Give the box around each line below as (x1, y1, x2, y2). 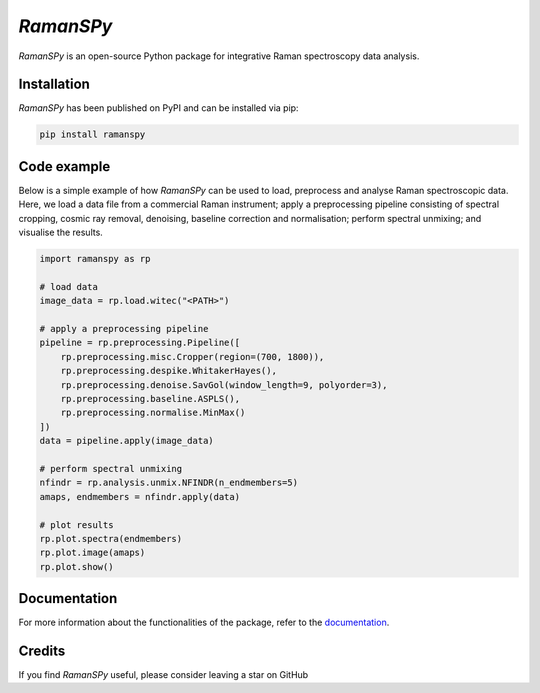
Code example (18, 158, 111, 175)
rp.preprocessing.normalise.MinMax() (60, 407, 246, 419)
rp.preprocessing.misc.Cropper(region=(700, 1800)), (60, 351, 325, 362)
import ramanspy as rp (39, 253, 151, 265)
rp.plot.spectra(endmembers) (39, 533, 183, 544)
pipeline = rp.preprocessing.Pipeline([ (39, 337, 240, 349)
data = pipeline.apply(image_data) (39, 435, 214, 447)
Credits (18, 643, 66, 659)
